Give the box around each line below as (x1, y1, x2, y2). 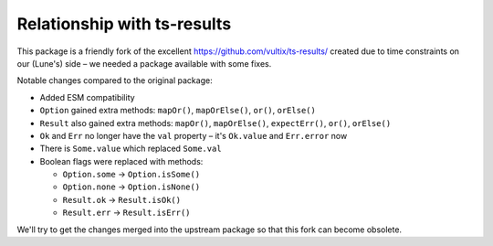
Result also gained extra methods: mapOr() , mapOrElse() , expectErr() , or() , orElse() (39, 117, 392, 128)
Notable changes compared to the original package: (16, 75, 214, 86)
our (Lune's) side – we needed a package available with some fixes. (16, 58, 272, 69)
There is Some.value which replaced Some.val (39, 143, 223, 155)
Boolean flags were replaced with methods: (39, 155, 204, 166)
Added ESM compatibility (39, 91, 136, 102)
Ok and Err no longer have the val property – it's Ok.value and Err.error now (39, 130, 348, 141)
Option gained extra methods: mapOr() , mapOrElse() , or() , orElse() (39, 105, 317, 116)
